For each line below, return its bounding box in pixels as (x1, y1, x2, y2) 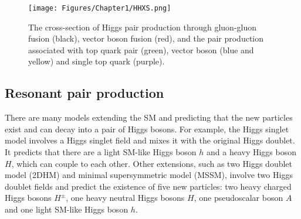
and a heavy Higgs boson (207, 146, 297, 158)
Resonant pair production (5, 84, 164, 102)
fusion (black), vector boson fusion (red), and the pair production (28, 32, 264, 45)
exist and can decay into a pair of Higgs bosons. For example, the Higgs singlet (5, 122, 289, 135)
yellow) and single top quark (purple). (28, 55, 165, 67)
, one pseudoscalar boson (194, 191, 283, 204)
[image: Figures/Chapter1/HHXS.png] (28, 4, 171, 12)
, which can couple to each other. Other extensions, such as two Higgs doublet (11, 157, 293, 169)
